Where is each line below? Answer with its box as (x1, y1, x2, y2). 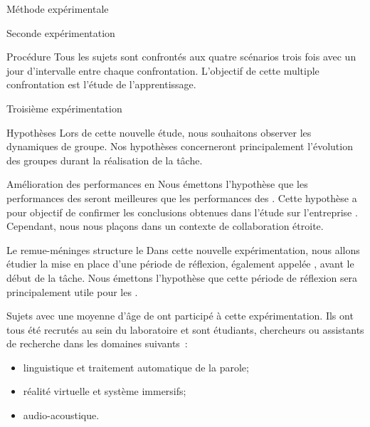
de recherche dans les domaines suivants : (6, 336, 188, 351)
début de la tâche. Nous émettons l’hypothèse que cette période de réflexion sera (6, 270, 358, 285)
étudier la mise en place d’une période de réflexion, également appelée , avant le (6, 256, 354, 271)
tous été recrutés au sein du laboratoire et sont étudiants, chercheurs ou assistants (6, 322, 364, 337)
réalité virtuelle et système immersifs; (23, 384, 186, 399)
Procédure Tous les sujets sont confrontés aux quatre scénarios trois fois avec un (6, 49, 356, 64)
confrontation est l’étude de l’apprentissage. (6, 77, 196, 92)
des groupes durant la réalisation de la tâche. (6, 152, 203, 167)
